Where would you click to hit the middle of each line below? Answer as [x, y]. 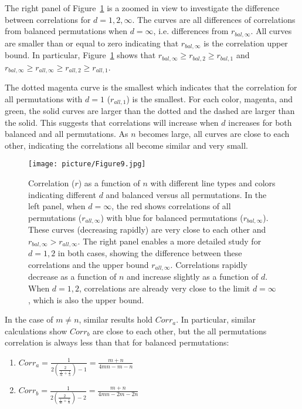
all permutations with [44, 98]
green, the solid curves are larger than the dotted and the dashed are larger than [150, 111]
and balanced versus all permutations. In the [186, 194]
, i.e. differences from [191, 31]
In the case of [29, 319]
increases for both [260, 122]
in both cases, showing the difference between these [150, 253]
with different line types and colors [213, 183]
